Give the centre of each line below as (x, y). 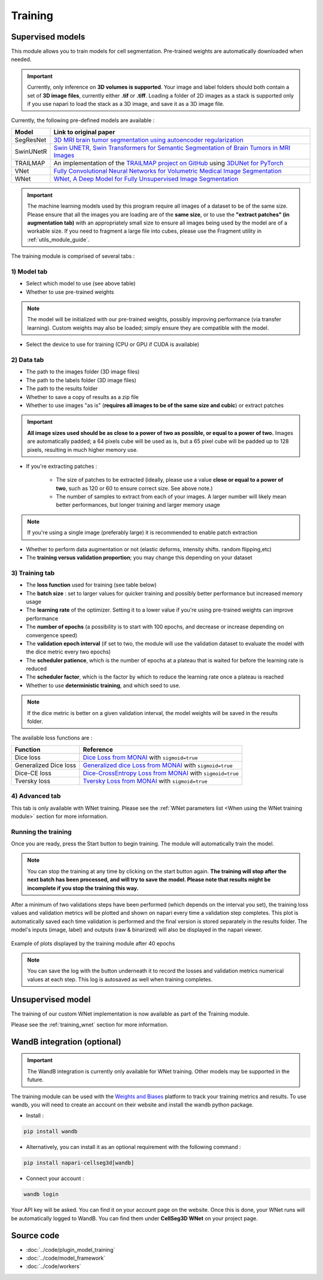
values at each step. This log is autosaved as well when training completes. (120, 979)
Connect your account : (55, 1178)
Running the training (41, 832)
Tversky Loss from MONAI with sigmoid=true (145, 781)
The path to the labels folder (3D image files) (81, 380)
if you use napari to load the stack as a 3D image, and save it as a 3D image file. (126, 104)
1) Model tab (29, 271)
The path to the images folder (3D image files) (83, 372)
